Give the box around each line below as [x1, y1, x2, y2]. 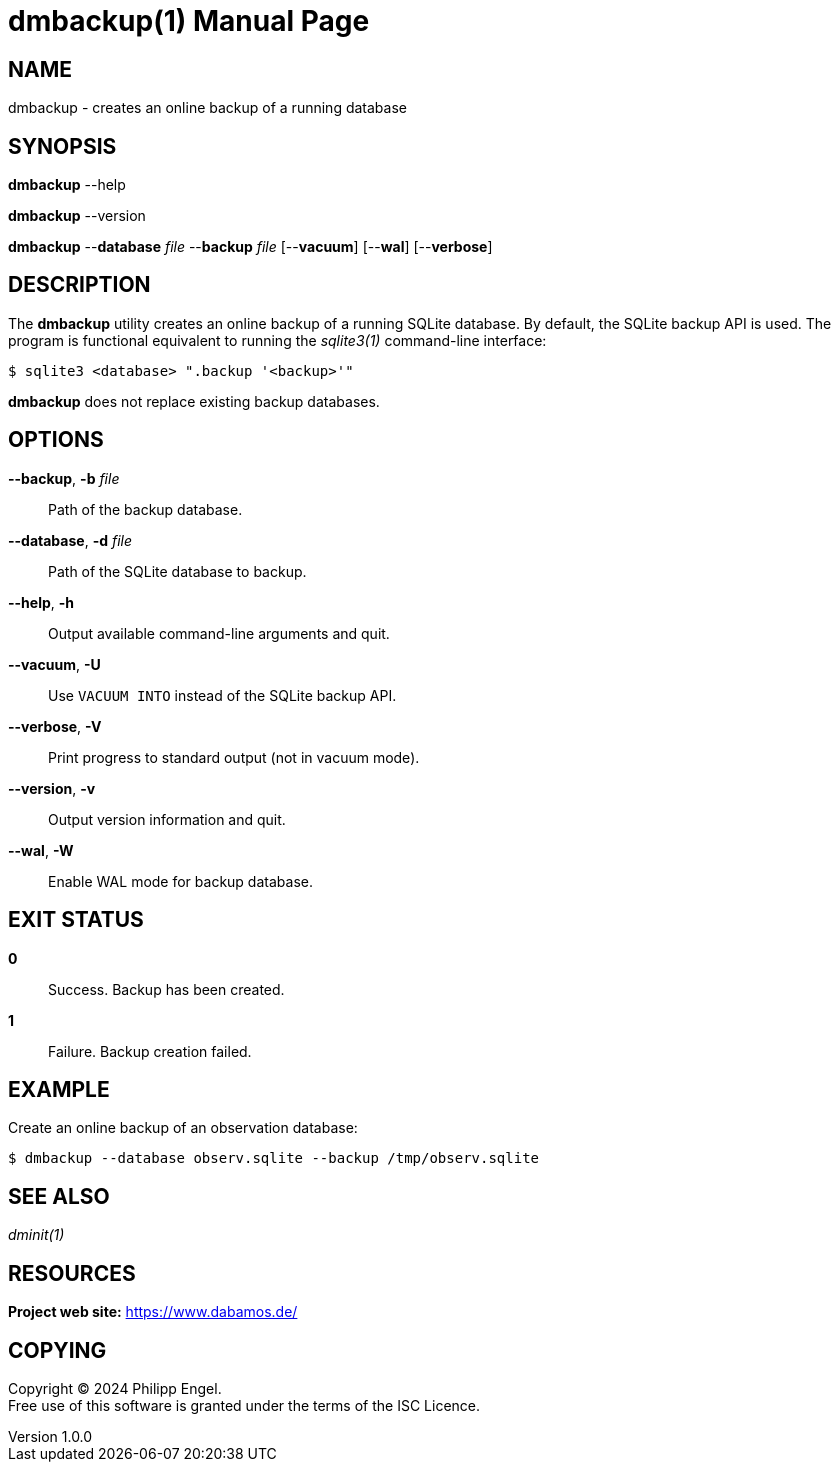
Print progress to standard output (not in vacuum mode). [48, 748, 420, 766]
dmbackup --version [8, 207, 146, 225]
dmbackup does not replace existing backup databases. [8, 392, 380, 410]
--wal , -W [8, 841, 74, 859]
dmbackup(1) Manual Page [8, 4, 370, 38]
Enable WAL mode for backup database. [48, 872, 313, 890]
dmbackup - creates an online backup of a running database [8, 99, 407, 117]
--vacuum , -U [8, 655, 101, 673]
